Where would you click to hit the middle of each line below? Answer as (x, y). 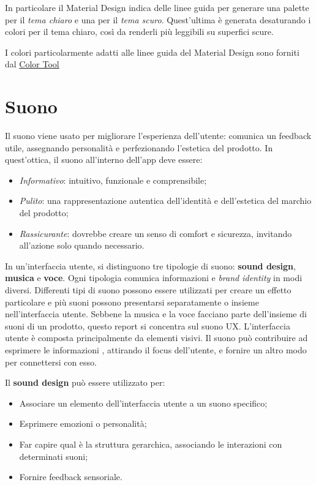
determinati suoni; (54, 456)
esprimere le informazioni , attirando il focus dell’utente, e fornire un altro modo (156, 350)
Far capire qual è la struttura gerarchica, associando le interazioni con (151, 444)
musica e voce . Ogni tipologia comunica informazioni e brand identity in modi (154, 278)
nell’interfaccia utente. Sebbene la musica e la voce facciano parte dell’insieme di (156, 314)
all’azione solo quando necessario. (82, 245)
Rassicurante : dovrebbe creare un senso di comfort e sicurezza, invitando (156, 233)
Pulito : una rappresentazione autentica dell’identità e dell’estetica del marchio (165, 201)
